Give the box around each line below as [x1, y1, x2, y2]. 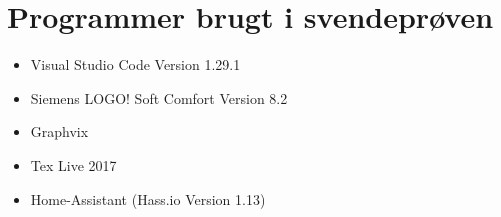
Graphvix [30, 121, 89, 142]
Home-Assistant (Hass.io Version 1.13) [30, 188, 266, 209]
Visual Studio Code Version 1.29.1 [30, 54, 241, 75]
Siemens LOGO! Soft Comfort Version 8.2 [30, 87, 288, 108]
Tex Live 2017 [30, 154, 117, 175]
